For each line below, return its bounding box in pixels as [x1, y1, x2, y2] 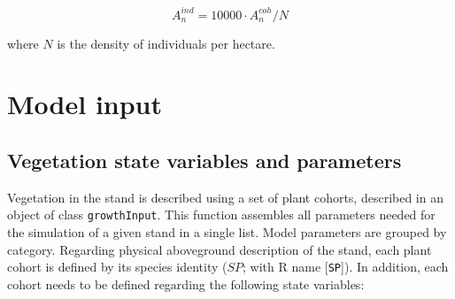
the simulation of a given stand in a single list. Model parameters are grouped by [7, 222, 447, 241]
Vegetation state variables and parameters [7, 146, 402, 173]
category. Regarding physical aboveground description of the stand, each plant [7, 240, 432, 258]
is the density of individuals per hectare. [57, 34, 275, 52]
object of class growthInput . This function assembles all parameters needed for [7, 205, 436, 224]
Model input [7, 86, 163, 122]
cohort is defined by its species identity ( [7, 257, 227, 276]
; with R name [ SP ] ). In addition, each [243, 257, 449, 276]
